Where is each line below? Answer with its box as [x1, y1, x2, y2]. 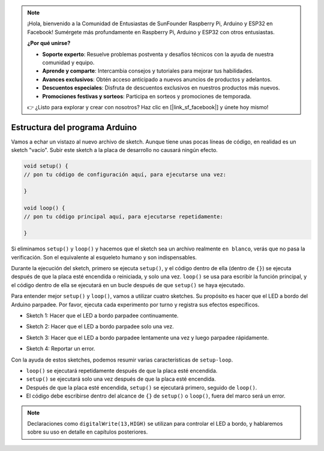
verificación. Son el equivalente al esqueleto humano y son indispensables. [11, 253, 197, 261]
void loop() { [23, 205, 65, 211]
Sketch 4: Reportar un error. [26, 345, 95, 353]
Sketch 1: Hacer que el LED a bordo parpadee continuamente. [26, 312, 179, 319]
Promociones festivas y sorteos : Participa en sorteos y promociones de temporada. [42, 92, 252, 100]
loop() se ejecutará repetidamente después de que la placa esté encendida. [26, 367, 218, 374]
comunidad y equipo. [42, 59, 95, 66]
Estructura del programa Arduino [11, 122, 137, 132]
